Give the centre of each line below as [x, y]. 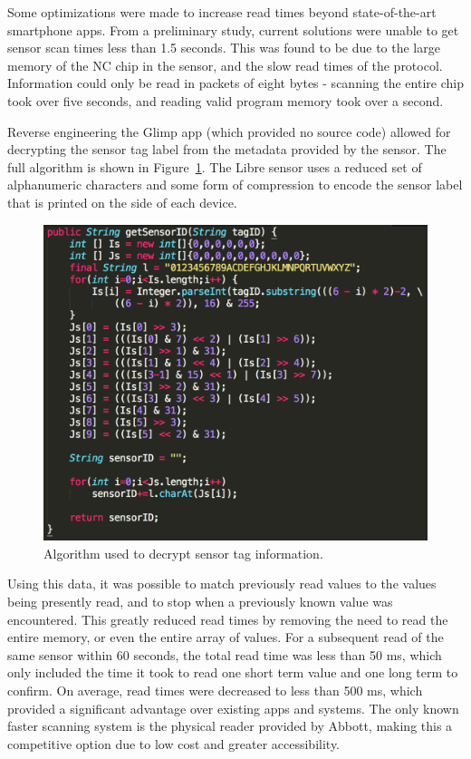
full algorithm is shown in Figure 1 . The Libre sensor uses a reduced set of [215, 166]
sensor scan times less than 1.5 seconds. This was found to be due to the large [224, 48]
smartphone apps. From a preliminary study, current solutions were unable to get [233, 29]
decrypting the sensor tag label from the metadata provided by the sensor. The [227, 149]
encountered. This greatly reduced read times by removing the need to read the [228, 619]
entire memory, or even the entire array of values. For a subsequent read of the [226, 637]
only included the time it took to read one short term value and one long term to [233, 672]
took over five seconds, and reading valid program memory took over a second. [226, 100]
